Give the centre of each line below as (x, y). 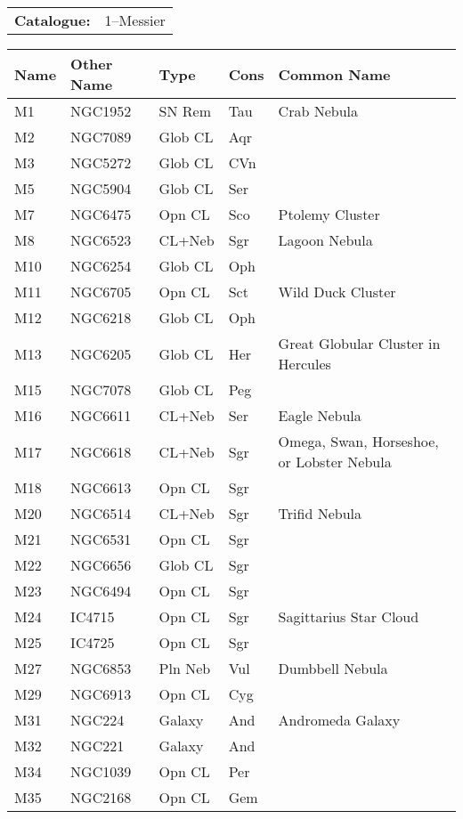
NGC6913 (101, 694)
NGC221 (97, 746)
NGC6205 (101, 353)
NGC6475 (101, 214)
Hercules (305, 364)
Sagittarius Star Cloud (349, 616)
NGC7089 (101, 137)
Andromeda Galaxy (339, 720)
